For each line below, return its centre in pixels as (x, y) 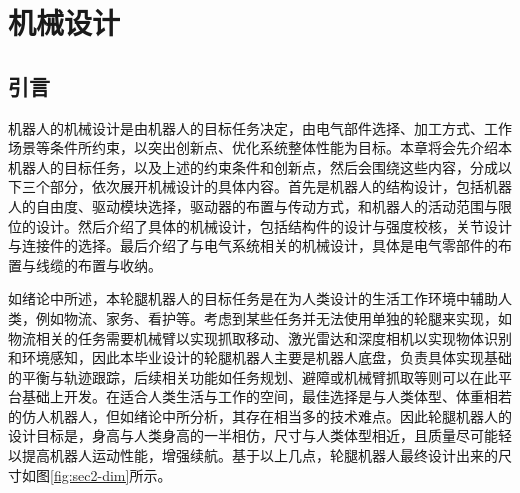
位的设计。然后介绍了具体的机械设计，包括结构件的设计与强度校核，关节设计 (260, 225)
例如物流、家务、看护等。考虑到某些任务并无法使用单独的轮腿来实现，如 (273, 317)
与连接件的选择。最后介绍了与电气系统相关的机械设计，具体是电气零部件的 (253, 245)
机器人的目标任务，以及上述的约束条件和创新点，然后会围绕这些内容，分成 (253, 166)
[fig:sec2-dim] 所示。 (111, 474)
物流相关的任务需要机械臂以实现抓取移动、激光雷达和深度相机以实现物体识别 (260, 337)
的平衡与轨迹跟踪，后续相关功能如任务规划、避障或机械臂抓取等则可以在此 (253, 376)
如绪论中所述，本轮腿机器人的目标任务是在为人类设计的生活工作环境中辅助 (253, 298)
